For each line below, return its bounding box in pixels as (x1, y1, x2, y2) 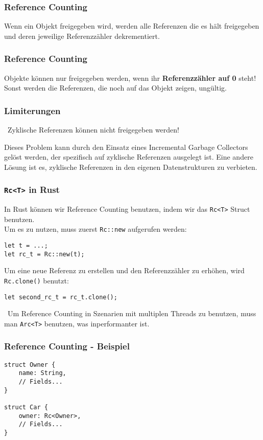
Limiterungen (4, 104, 61, 117)
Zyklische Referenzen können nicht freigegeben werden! (7, 124, 179, 135)
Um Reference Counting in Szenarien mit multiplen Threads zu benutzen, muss (7, 308, 256, 319)
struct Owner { (4, 361, 56, 368)
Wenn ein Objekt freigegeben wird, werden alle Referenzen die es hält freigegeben (4, 20, 259, 31)
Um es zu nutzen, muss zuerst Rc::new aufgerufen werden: (4, 224, 187, 234)
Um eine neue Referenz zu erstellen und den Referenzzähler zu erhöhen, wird (4, 265, 245, 276)
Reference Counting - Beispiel (4, 340, 130, 353)
